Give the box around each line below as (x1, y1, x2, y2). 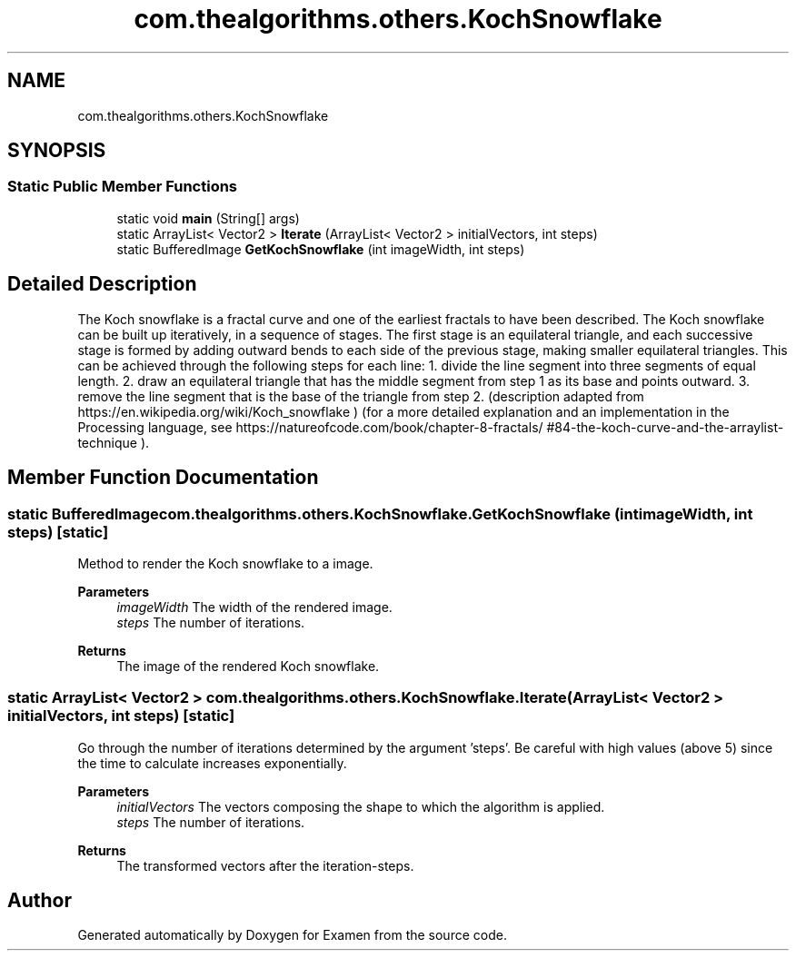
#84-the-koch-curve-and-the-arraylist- (546, 419, 784, 435)
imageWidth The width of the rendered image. (116, 598, 393, 615)
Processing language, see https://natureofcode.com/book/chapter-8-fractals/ (77, 419, 543, 435)
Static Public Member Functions (7, 177, 238, 196)
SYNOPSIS (7, 139, 106, 163)
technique (77, 434, 137, 450)
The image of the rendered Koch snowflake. (116, 657, 380, 674)
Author (7, 889, 72, 913)
